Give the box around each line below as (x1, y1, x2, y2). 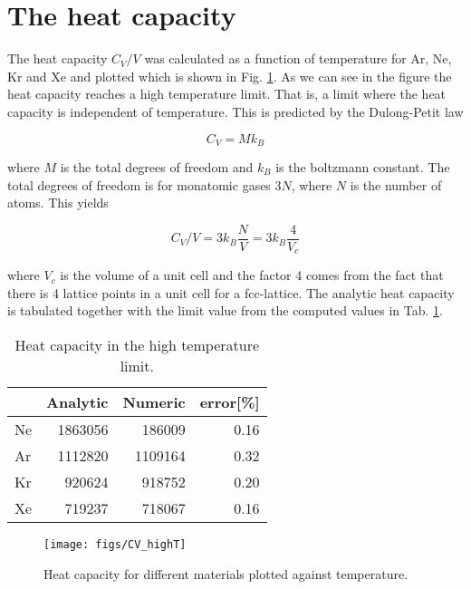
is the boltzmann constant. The (275, 157, 450, 176)
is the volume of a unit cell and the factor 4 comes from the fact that (60, 266, 444, 285)
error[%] (199, 391, 260, 413)
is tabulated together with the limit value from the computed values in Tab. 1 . (7, 301, 443, 320)
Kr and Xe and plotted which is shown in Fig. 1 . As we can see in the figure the (7, 66, 452, 85)
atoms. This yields (7, 193, 109, 212)
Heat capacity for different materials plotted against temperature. (43, 564, 409, 583)
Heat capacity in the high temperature (14, 334, 260, 356)
